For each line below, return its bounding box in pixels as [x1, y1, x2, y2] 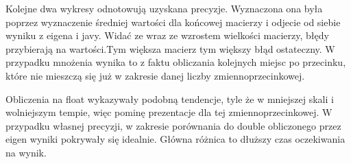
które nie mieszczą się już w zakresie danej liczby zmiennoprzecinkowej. [5, 68, 305, 82]
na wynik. [5, 145, 47, 159]
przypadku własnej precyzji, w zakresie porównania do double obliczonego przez [5, 118, 341, 132]
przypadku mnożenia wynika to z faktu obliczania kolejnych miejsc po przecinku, [5, 55, 346, 69]
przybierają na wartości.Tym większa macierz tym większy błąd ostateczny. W [5, 41, 335, 56]
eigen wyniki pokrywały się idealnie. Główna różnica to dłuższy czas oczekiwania [5, 132, 346, 146]
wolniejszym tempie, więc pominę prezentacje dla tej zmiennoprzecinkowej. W [5, 105, 332, 119]
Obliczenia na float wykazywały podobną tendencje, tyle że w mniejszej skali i [5, 91, 334, 106]
